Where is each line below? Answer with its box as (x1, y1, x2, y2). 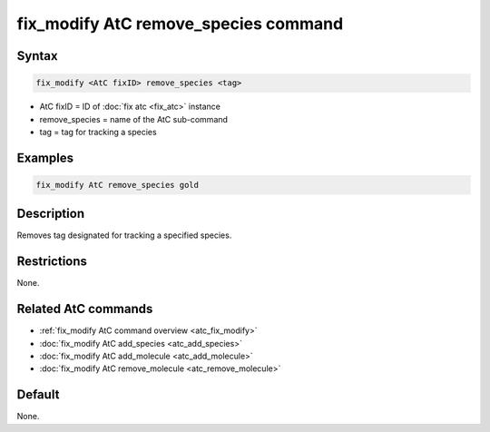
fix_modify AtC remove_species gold (35, 180, 200, 190)
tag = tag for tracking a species (39, 126, 158, 137)
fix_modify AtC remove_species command (16, 14, 344, 34)
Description (16, 206, 85, 221)
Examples (16, 150, 74, 165)
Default (16, 387, 60, 403)
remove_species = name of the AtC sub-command (39, 113, 229, 124)
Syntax (16, 48, 58, 64)
